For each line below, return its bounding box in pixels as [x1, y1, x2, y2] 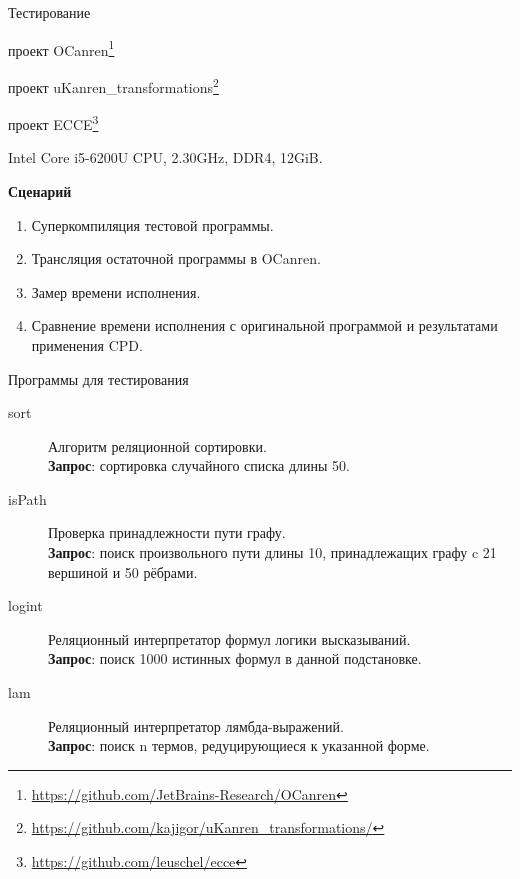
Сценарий [8, 180, 72, 201]
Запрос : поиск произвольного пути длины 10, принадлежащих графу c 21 [48, 542, 497, 563]
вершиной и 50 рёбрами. [48, 561, 198, 582]
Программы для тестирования [8, 368, 189, 389]
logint [8, 595, 43, 616]
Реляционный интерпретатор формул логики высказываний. [48, 628, 411, 649]
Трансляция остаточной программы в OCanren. [31, 248, 321, 269]
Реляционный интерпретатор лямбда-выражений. [48, 715, 344, 736]
